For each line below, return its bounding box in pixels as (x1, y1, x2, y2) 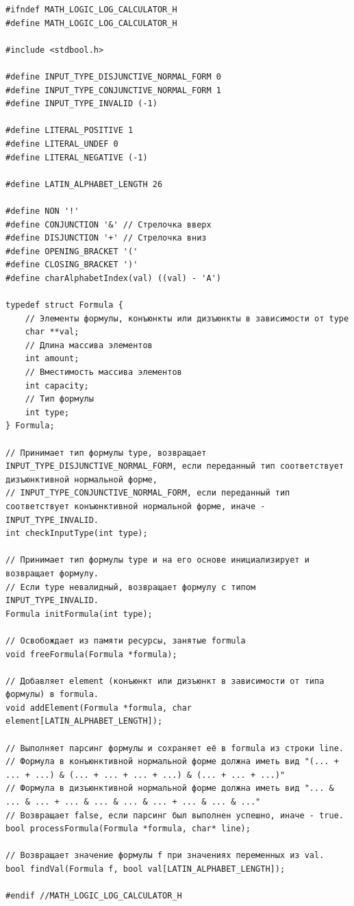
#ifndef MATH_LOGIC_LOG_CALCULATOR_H (5, 5, 177, 14)
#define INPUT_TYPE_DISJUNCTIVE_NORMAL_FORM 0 (5, 71, 221, 82)
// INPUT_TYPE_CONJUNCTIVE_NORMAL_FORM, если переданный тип (5, 488, 290, 498)
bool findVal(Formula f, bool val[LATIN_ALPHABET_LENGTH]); (5, 864, 286, 874)
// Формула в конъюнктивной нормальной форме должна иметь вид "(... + (5, 757, 339, 767)
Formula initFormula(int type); (5, 609, 153, 619)
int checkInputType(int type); (5, 528, 148, 539)
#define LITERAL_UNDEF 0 (5, 138, 118, 149)
